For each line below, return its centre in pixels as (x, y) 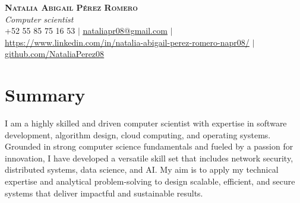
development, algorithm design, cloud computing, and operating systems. (138, 134)
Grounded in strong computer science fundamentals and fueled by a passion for (149, 146)
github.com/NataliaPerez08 (55, 54)
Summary (45, 95)
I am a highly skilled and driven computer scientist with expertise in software (146, 123)
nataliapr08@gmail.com (125, 31)
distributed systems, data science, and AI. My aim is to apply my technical (142, 169)
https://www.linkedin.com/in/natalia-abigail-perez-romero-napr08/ (127, 42)
